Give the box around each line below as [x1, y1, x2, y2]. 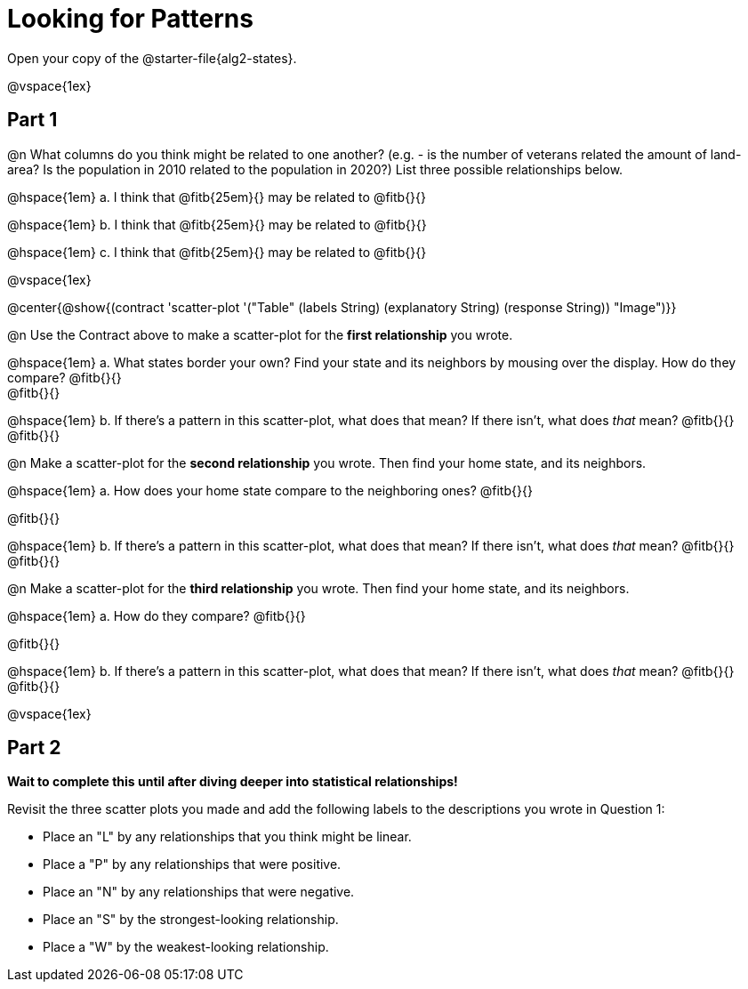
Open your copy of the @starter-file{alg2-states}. [7, 50, 297, 66]
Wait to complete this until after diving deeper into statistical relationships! [7, 774, 458, 790]
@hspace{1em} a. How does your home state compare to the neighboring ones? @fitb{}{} [7, 482, 533, 498]
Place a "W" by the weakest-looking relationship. [43, 939, 329, 955]
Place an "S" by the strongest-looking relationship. [43, 912, 339, 928]
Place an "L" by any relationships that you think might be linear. [43, 829, 412, 845]
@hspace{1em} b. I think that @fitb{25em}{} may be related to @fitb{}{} [7, 216, 427, 232]
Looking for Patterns [7, 4, 253, 34]
